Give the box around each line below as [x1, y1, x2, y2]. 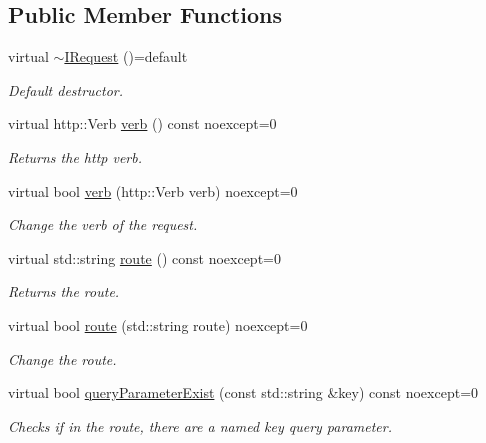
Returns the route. [8, 281, 120, 302]
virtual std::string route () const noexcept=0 [8, 247, 281, 268]
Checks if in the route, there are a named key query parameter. [8, 415, 392, 436]
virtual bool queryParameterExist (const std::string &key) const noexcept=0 [8, 382, 479, 403]
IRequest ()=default [64, 46, 188, 67]
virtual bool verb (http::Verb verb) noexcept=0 [8, 180, 298, 201]
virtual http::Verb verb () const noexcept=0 [8, 113, 277, 134]
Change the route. [8, 348, 117, 369]
